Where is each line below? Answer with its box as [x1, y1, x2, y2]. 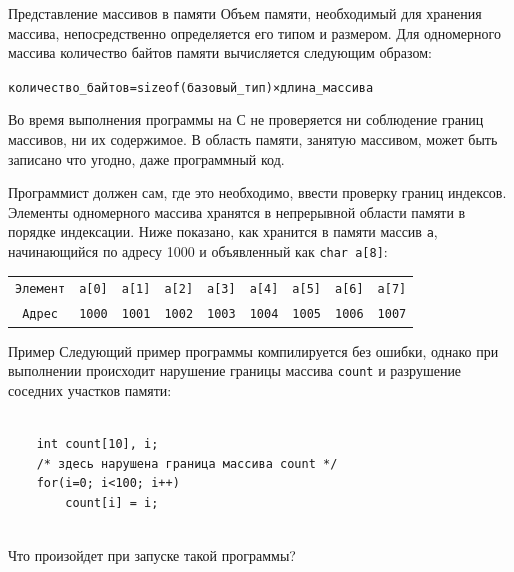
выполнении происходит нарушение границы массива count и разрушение [8, 360, 462, 381]
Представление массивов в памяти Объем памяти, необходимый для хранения [8, 3, 482, 23]
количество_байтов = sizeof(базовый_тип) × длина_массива [8, 80, 374, 95]
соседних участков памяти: [8, 379, 172, 400]
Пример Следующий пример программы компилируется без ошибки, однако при [8, 340, 499, 361]
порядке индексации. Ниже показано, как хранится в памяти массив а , [8, 221, 438, 242]
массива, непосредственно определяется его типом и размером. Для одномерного [8, 22, 501, 43]
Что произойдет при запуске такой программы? [8, 544, 296, 565]
